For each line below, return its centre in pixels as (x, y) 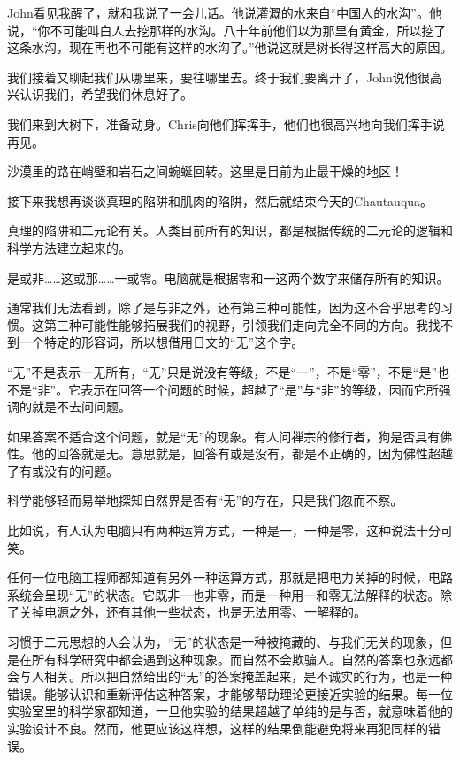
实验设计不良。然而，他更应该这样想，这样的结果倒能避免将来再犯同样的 (218, 728)
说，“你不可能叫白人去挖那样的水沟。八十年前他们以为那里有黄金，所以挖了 (227, 30)
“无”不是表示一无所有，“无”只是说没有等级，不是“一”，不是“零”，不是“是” (222, 371)
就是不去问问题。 (81, 407)
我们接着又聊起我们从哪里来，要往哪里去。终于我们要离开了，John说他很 (218, 77)
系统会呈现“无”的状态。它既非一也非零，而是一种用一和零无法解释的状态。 (224, 594)
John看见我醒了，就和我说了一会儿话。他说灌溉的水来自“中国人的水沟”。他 (224, 12)
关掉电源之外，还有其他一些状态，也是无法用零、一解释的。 (192, 612)
